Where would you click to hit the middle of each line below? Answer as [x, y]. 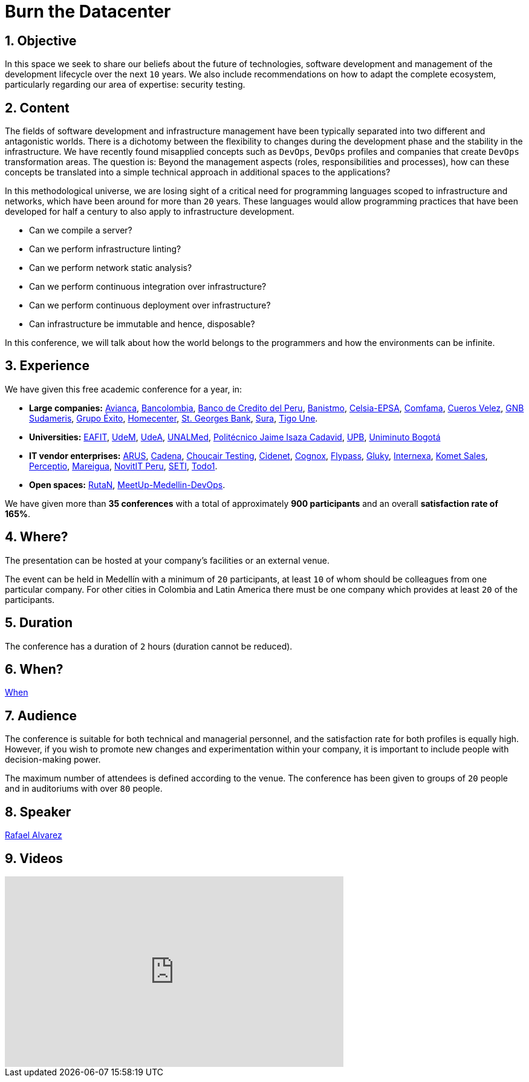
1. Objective [41, 41]
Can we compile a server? [81, 230]
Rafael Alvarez [34, 835]
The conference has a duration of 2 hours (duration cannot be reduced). [149, 646]
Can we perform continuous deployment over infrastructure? [150, 305]
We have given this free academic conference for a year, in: [124, 389]
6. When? [34, 669]
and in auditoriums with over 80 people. [84, 789]
